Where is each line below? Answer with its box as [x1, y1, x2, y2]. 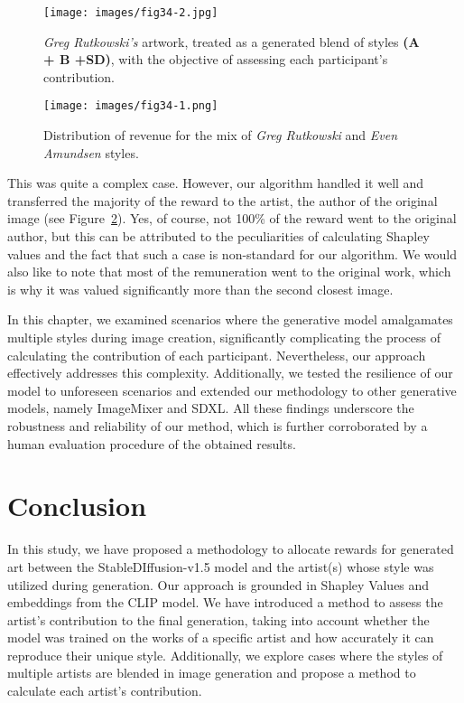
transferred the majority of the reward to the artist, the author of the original [7, 191, 438, 210]
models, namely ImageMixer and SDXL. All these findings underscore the [7, 398, 414, 417]
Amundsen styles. [43, 143, 139, 162]
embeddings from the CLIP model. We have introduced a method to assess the [7, 593, 443, 612]
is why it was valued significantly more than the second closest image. [7, 279, 394, 298]
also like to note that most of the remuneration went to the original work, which [7, 262, 451, 281]
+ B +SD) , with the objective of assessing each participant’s [43, 50, 388, 69]
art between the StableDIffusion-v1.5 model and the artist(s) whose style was [7, 557, 434, 576]
